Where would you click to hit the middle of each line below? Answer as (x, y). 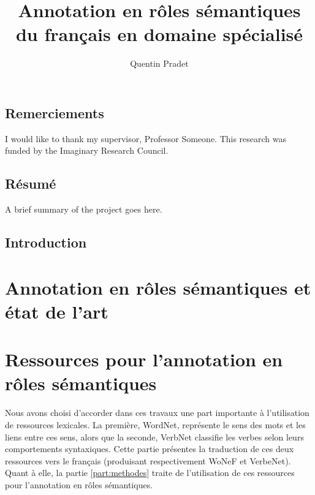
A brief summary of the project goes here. (84, 209)
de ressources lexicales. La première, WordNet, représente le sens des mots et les (155, 424)
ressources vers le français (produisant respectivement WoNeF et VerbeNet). (148, 460)
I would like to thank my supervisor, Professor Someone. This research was (146, 138)
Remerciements (55, 112)
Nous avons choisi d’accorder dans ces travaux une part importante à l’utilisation (157, 413)
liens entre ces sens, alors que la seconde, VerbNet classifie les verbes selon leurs (154, 436)
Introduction (46, 242)
